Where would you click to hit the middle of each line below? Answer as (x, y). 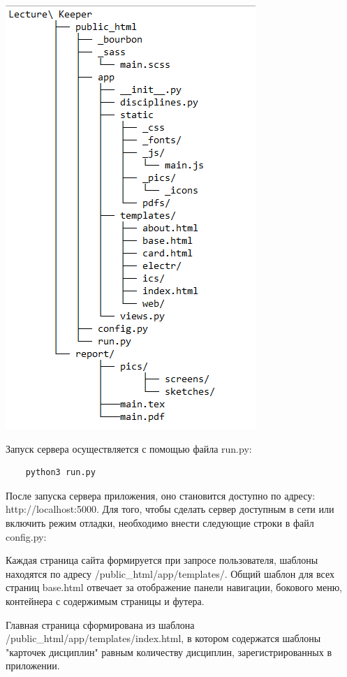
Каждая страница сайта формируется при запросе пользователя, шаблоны (162, 560)
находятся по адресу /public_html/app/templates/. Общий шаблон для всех (170, 573)
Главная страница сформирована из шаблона (100, 624)
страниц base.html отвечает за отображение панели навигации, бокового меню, (174, 587)
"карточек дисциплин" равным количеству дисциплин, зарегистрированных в (169, 651)
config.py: (26, 536)
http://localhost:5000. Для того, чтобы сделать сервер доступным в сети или (170, 509)
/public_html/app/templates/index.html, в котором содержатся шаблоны (163, 638)
